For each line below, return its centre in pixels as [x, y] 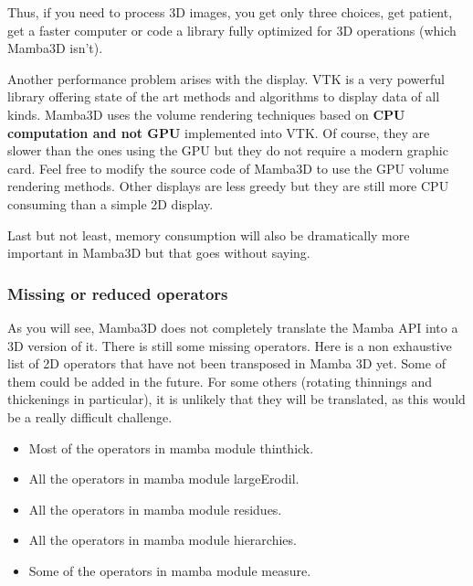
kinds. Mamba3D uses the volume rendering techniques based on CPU [206, 114]
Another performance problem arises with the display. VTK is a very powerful [226, 78]
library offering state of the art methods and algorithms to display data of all [224, 96]
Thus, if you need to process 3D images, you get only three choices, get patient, [230, 12]
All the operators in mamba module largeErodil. [164, 479]
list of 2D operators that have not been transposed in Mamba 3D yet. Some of [226, 363]
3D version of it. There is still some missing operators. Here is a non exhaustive [230, 345]
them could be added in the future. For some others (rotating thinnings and [220, 381]
